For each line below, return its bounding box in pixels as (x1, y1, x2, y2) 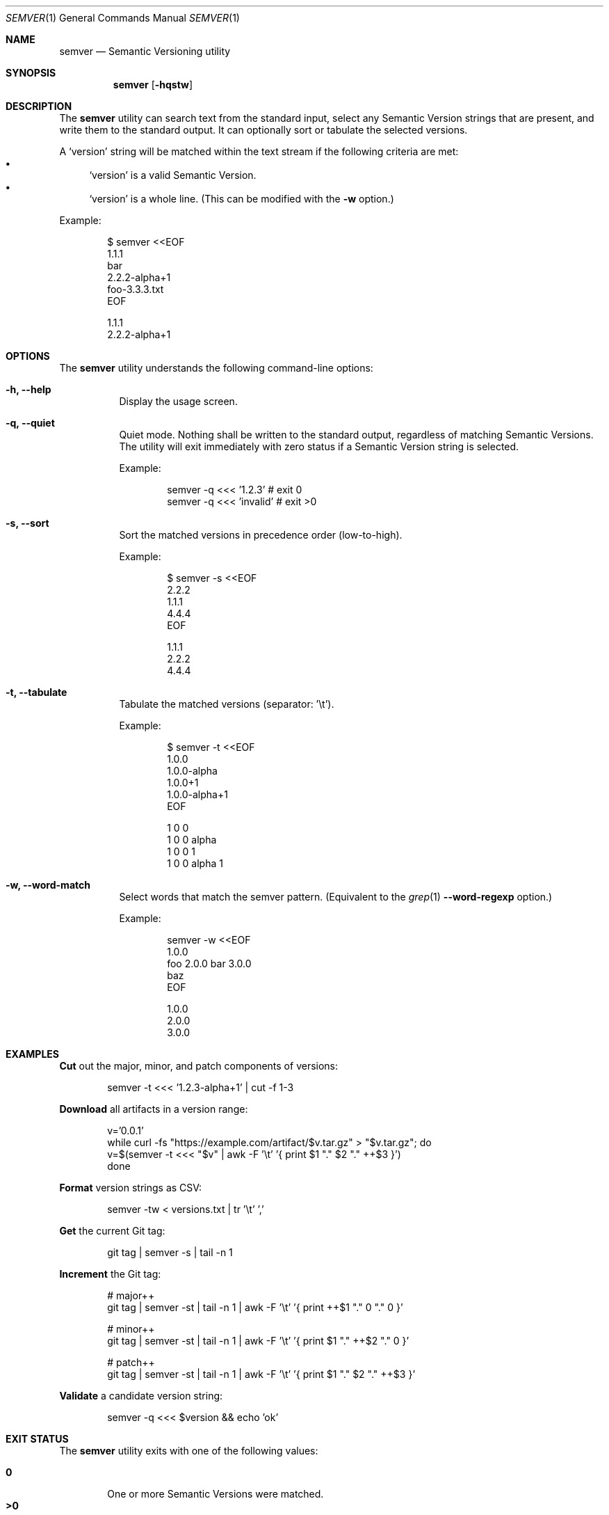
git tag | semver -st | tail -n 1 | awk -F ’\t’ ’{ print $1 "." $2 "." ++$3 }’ (107, 1368, 416, 1380)
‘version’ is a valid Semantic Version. (89, 169, 257, 181)
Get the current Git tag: (59, 1225, 165, 1237)
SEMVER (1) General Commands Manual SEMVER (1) (6, 12, 240, 24)
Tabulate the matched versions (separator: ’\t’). (119, 698, 334, 710)
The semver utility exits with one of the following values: (59, 1445, 318, 1457)
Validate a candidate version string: (59, 1390, 223, 1402)
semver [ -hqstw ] (113, 79, 193, 90)
